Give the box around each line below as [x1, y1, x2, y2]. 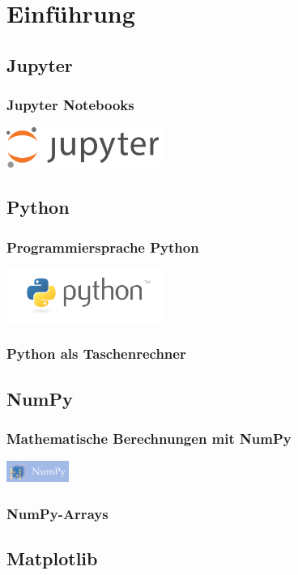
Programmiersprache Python [6, 236, 199, 257]
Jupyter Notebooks [6, 95, 134, 115]
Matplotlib [6, 546, 98, 571]
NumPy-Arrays [6, 503, 109, 523]
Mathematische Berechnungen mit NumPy [6, 428, 292, 448]
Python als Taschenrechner [6, 343, 186, 364]
